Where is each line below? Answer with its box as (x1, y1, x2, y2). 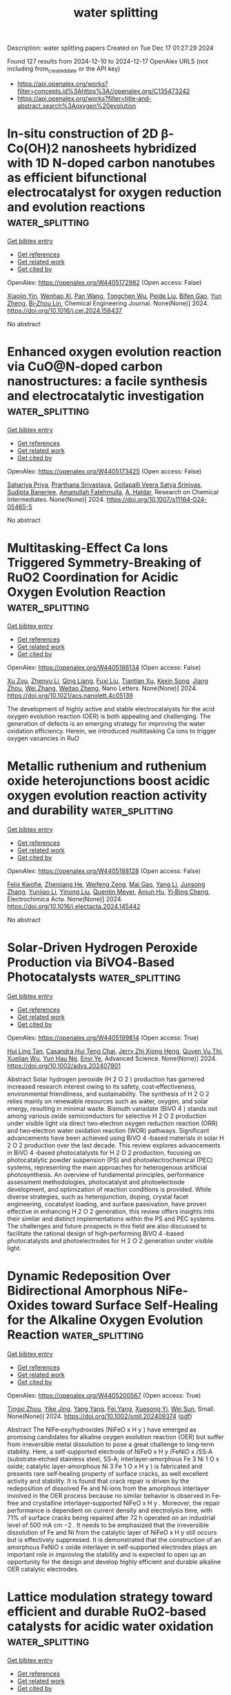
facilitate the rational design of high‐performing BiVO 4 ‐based (7, 1229, 184, 1237)
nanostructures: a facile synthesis (7, 373, 208, 389)
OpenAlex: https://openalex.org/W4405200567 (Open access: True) (7, 1391, 201, 1399)
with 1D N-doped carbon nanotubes (7, 156, 216, 171)
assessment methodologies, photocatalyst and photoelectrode (7, 1177, 185, 1186)
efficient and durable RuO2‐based (7, 1604, 207, 1619)
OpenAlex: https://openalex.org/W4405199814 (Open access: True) (7, 1033, 199, 1042)
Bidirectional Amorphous (7, 1282, 154, 1298)
